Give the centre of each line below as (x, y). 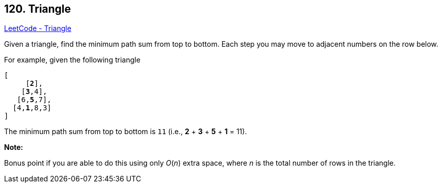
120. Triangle (38, 9)
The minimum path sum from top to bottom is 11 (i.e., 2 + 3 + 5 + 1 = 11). (126, 132)
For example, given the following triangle (72, 60)
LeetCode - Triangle (38, 28)
